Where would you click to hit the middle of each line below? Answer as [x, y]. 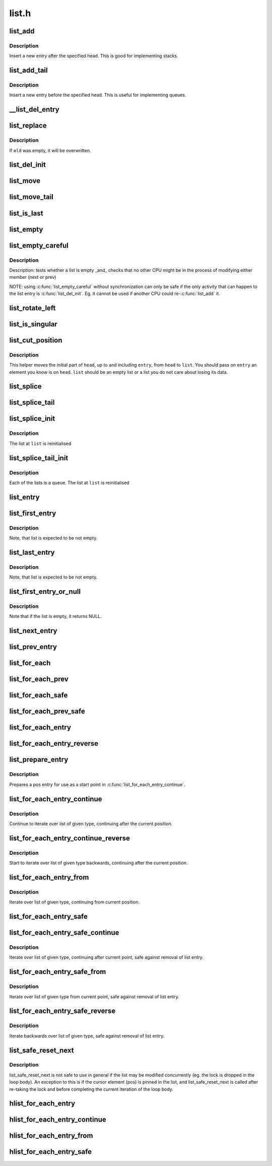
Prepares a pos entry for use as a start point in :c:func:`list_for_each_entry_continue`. [97, 784]
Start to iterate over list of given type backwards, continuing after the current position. [98, 863]
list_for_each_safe [39, 695]
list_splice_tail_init [39, 458]
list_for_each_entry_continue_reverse [70, 838]
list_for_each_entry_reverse [54, 743]
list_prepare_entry [39, 760]
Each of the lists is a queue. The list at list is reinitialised [69, 482]
